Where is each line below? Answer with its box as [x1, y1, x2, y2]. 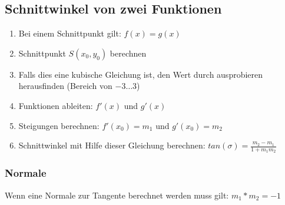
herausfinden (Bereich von [18, 80, 112, 92]
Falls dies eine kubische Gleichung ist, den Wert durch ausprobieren [18, 68, 263, 80]
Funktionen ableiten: [18, 99, 93, 111]
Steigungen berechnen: [18, 119, 100, 131]
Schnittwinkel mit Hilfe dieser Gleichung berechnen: [18, 139, 206, 151]
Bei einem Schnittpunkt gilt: [18, 27, 121, 39]
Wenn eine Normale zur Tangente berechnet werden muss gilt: [5, 189, 229, 201]
